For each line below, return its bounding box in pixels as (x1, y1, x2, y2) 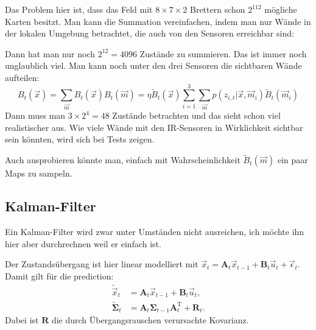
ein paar (277, 153, 308, 166)
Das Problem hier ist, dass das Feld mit (5, 3, 153, 15)
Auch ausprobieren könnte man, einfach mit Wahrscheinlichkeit (5, 153, 241, 166)
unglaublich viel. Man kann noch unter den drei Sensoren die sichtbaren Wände (5, 59, 302, 72)
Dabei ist (5, 314, 39, 326)
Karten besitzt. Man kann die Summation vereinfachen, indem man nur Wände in (5, 15, 311, 27)
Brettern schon (189, 3, 245, 15)
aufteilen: (5, 71, 40, 83)
